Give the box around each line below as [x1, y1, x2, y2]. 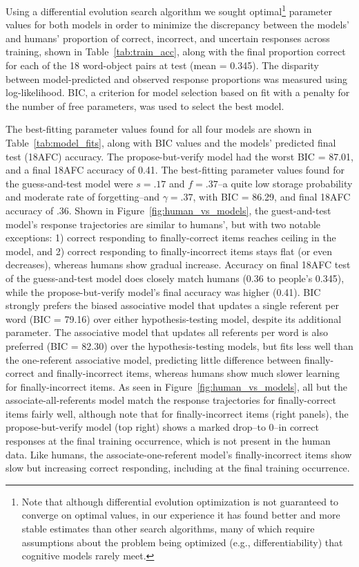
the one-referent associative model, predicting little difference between [6, 352, 302, 366]
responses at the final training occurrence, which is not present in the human [6, 434, 331, 448]
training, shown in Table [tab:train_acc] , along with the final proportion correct [6, 44, 346, 59]
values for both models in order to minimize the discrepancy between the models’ [6, 17, 349, 32]
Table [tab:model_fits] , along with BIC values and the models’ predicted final [6, 136, 336, 149]
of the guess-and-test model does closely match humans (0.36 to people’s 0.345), [6, 270, 345, 285]
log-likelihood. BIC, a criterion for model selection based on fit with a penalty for [6, 85, 350, 100]
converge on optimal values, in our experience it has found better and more [21, 508, 340, 522]
